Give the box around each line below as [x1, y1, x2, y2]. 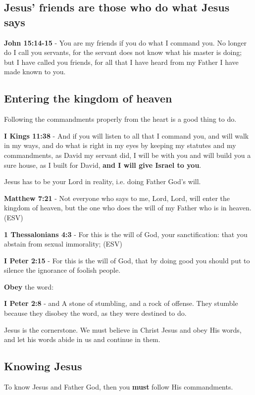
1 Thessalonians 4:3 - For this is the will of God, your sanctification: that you [4, 229, 248, 239]
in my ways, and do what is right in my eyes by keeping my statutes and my [4, 140, 236, 150]
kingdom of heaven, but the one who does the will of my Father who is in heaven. [4, 202, 252, 213]
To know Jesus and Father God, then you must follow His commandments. [4, 382, 233, 392]
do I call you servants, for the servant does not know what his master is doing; [4, 47, 242, 57]
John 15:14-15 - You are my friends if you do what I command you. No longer [4, 37, 247, 48]
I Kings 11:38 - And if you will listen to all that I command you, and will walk [4, 130, 249, 141]
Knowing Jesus [4, 358, 82, 374]
